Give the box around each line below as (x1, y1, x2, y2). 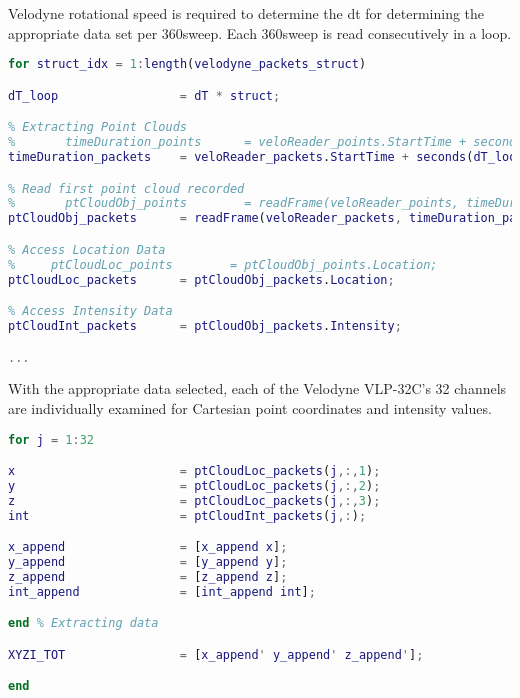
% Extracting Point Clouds (8, 120, 187, 135)
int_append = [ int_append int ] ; (8, 584, 316, 599)
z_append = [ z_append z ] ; (8, 570, 288, 584)
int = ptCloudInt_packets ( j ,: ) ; (8, 508, 367, 523)
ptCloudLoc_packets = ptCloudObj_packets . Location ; (8, 272, 395, 287)
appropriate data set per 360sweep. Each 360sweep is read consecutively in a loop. (8, 22, 512, 43)
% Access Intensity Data (8, 304, 173, 319)
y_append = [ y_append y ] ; (8, 555, 288, 570)
